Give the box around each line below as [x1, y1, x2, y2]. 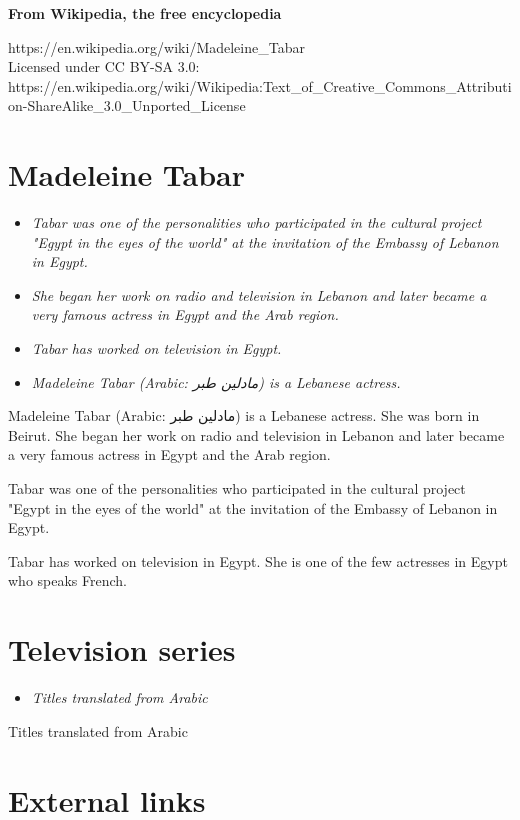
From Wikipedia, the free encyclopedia [8, 3, 282, 23]
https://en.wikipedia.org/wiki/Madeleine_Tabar [8, 36, 305, 57]
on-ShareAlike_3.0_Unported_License [8, 95, 246, 116]
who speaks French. [8, 570, 127, 591]
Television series [8, 629, 236, 670]
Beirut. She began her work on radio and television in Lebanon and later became [8, 424, 505, 445]
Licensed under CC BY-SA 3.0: [8, 56, 200, 77]
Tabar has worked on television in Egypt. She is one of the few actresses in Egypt [8, 550, 508, 571]
